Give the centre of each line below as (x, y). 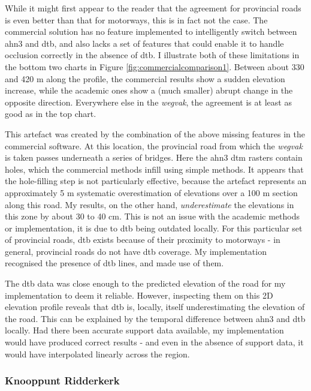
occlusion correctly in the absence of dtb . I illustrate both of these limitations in (152, 55)
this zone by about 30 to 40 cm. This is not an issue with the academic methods (152, 216)
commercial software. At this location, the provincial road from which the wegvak (154, 145)
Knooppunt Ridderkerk (62, 381)
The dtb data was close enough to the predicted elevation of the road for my (145, 283)
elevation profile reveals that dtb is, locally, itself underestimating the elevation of (155, 307)
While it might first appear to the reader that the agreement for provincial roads (153, 8)
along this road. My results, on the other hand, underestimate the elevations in (150, 204)
